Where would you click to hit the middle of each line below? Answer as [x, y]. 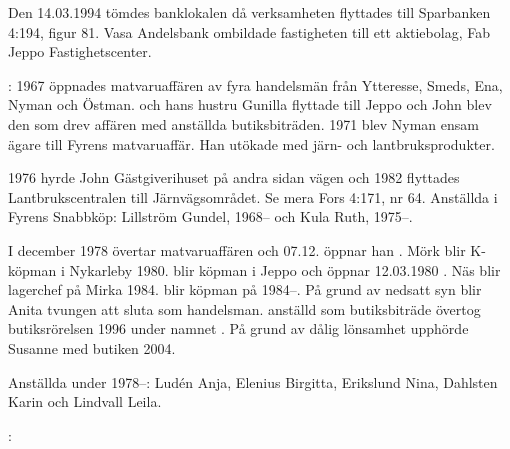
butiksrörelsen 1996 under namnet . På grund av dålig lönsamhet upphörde [238, 328]
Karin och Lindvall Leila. [85, 401]
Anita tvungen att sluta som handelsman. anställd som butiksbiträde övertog [244, 308]
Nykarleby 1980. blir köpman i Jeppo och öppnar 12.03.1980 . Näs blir [285, 269]
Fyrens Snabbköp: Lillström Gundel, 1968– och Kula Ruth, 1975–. [210, 216]
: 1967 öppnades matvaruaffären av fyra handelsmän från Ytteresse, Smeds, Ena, [255, 84]
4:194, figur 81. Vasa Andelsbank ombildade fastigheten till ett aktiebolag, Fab [249, 31]
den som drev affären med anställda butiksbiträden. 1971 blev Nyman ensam [243, 123]
